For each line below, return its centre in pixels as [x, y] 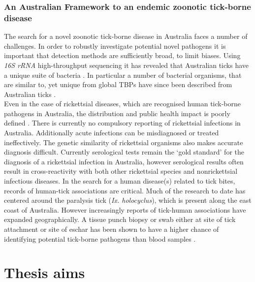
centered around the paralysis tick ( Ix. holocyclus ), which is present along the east [128, 200]
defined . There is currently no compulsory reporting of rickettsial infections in [122, 123]
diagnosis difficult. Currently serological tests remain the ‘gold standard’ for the [124, 152]
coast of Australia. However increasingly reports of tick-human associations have [125, 209]
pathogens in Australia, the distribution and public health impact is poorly [117, 113]
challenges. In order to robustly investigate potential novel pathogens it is [115, 46]
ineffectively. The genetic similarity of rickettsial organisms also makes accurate [124, 142]
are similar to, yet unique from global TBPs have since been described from [118, 84]
